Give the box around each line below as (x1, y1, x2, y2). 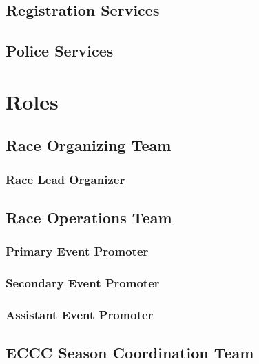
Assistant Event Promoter (6, 305, 154, 323)
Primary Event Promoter (6, 243, 149, 260)
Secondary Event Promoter (6, 274, 160, 292)
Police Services (6, 40, 114, 61)
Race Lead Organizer (6, 170, 125, 188)
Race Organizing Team (6, 134, 172, 156)
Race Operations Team (6, 206, 172, 228)
